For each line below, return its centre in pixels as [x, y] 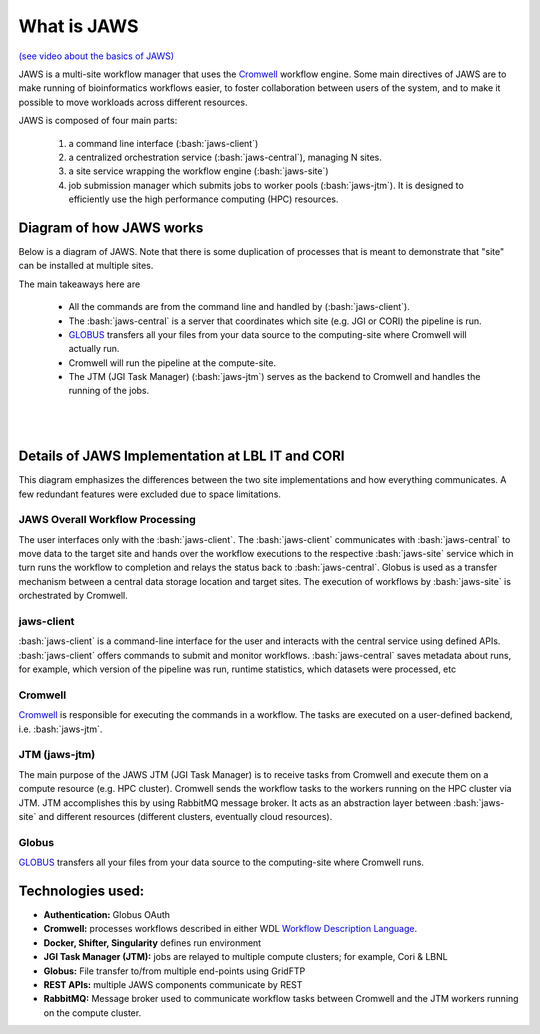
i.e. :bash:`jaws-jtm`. [60, 729]
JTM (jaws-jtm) [57, 755]
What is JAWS [78, 26]
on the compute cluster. [92, 1012]
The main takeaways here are [79, 284]
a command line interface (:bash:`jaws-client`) [163, 143]
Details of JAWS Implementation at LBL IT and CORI [181, 456]
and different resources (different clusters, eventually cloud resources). [185, 817]
